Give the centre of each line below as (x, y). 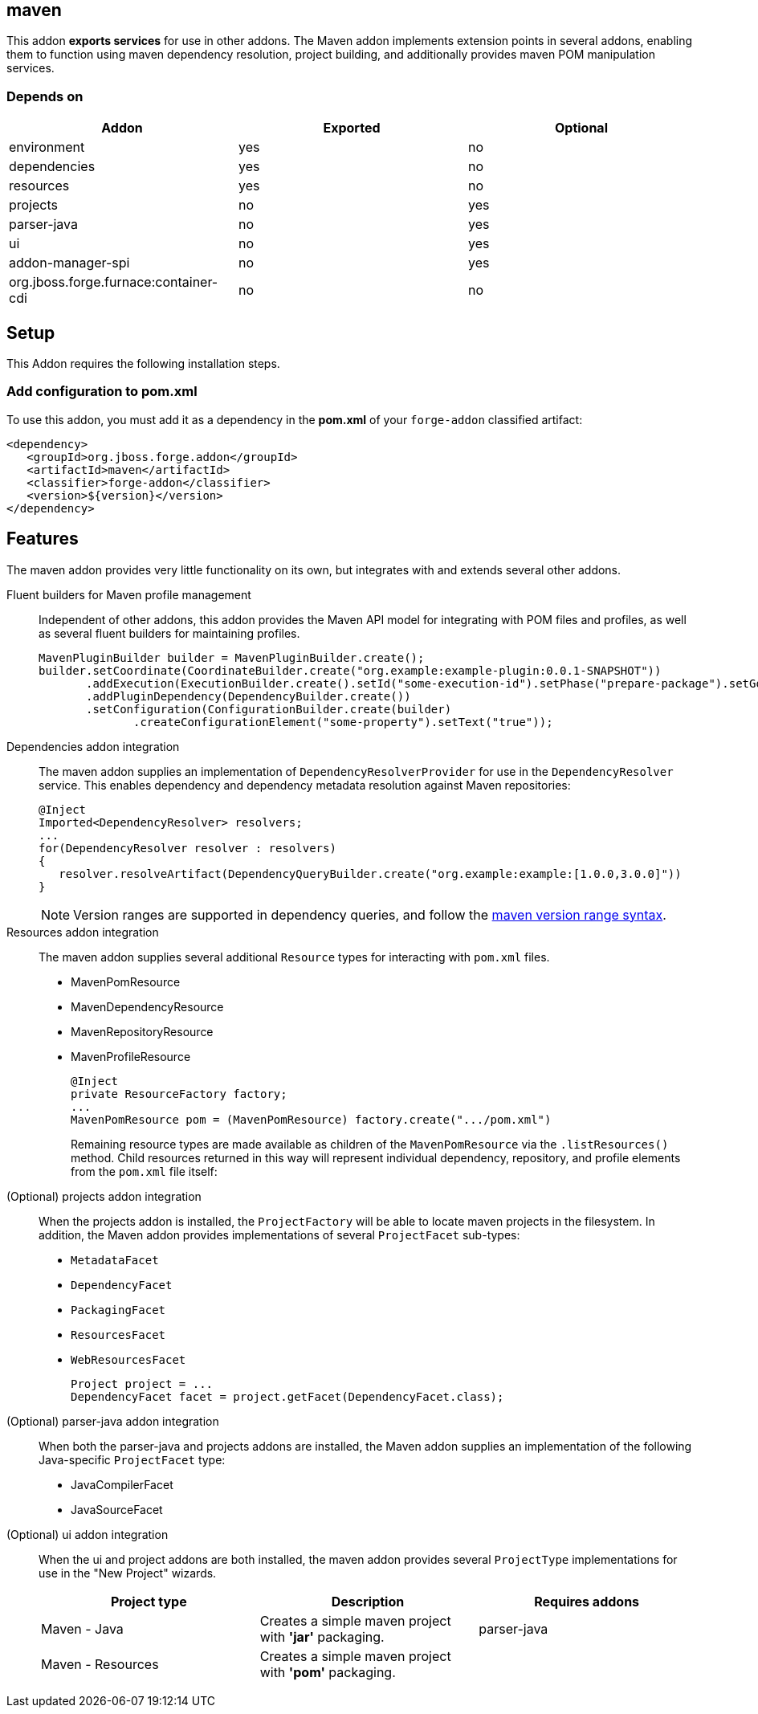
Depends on (45, 96)
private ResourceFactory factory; (179, 1094)
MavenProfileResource (131, 1056)
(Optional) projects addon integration (104, 1196)
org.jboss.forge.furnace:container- (114, 282)
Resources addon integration (83, 932)
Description (368, 1601)
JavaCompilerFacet (122, 1484)
